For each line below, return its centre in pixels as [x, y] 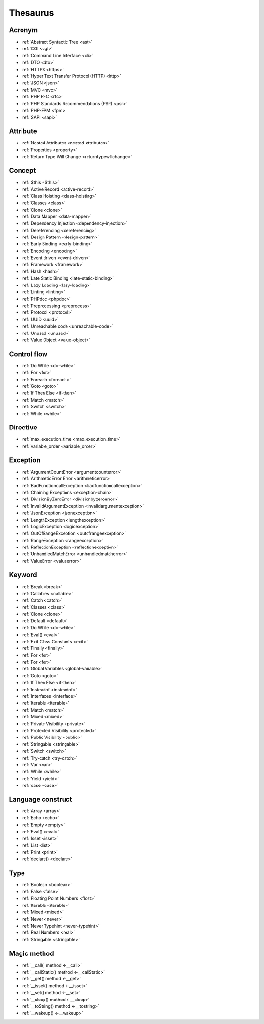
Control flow [28, 354]
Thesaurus [32, 13]
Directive [23, 428]
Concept [22, 171]
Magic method [32, 953]
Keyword [23, 575]
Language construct [41, 799]
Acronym [23, 30]
